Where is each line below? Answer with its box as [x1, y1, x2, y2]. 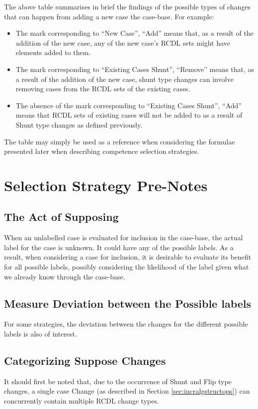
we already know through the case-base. [4, 271, 125, 281]
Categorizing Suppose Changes [4, 353, 166, 368]
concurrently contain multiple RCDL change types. [4, 396, 159, 406]
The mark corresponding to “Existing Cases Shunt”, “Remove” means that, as [15, 64, 255, 74]
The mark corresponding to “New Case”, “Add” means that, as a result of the [15, 28, 254, 38]
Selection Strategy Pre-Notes [4, 175, 208, 195]
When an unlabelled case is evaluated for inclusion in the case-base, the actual [4, 232, 243, 243]
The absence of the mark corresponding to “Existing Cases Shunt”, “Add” [15, 100, 242, 110]
